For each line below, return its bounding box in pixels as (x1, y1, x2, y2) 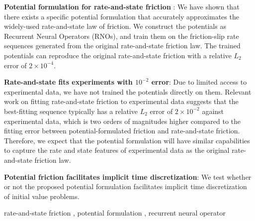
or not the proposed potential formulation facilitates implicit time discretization (4, 181, 247, 192)
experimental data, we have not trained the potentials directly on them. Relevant (4, 86, 252, 97)
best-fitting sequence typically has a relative (4, 106, 138, 116)
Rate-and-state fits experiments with (4, 77, 133, 87)
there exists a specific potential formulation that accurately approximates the (4, 11, 239, 21)
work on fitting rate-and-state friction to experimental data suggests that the (4, 96, 239, 107)
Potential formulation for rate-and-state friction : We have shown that (4, 1, 240, 11)
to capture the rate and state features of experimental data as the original (4, 145, 230, 155)
